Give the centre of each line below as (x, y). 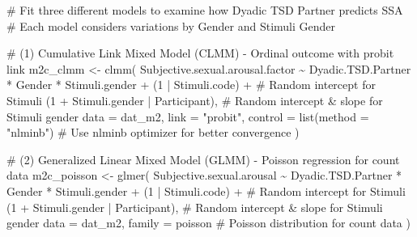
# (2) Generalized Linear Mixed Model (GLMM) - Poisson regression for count (203, 159)
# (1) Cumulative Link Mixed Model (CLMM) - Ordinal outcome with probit (200, 53)
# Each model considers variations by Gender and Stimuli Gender (171, 25)
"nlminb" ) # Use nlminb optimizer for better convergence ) (153, 132)
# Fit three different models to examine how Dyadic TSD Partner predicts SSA (205, 10)
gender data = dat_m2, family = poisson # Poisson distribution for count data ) (208, 223)
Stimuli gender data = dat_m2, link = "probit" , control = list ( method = (188, 116)
